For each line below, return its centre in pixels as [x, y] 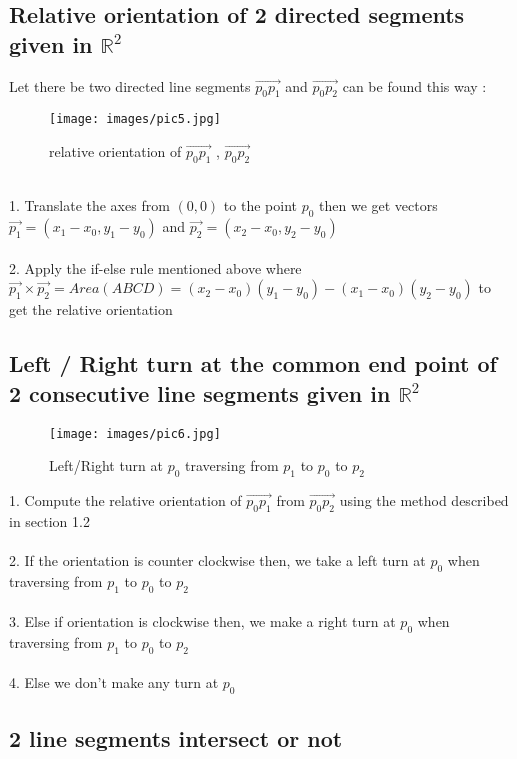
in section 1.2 [49, 520]
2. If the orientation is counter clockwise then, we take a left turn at [217, 560]
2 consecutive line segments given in [200, 392]
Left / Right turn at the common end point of [253, 363]
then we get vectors [378, 205]
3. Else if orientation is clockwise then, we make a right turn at [202, 621]
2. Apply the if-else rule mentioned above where [155, 267]
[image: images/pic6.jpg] [135, 433]
